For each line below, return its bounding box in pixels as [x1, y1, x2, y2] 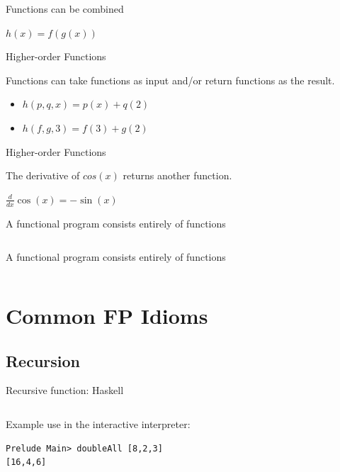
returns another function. [123, 168, 232, 183]
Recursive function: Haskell [6, 383, 124, 398]
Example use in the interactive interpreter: [6, 416, 191, 431]
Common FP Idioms [6, 300, 208, 330]
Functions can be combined [6, 1, 124, 16]
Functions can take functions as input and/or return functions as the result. [6, 72, 335, 87]
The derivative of [6, 168, 80, 183]
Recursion [6, 349, 81, 371]
